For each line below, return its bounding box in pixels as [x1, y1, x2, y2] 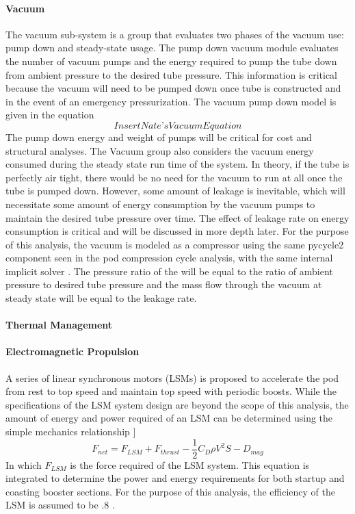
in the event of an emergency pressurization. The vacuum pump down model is [5, 94, 337, 108]
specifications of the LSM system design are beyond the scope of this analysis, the [5, 397, 349, 411]
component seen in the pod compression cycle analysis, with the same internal [5, 250, 333, 265]
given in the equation [5, 107, 94, 122]
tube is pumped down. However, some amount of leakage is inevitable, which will [5, 183, 345, 198]
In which [5, 457, 42, 472]
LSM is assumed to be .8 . [5, 498, 115, 512]
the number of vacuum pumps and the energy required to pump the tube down [5, 53, 337, 68]
